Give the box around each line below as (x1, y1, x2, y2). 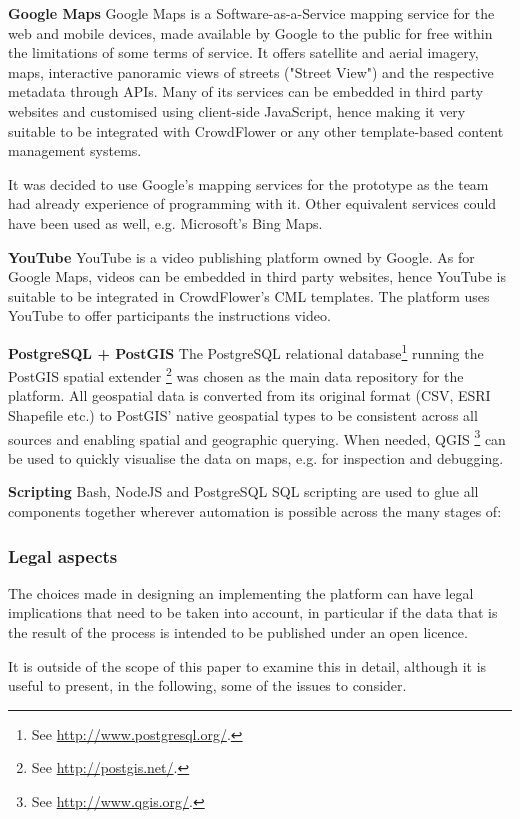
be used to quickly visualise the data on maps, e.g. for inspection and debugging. (8, 447, 504, 468)
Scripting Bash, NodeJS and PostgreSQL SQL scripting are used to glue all (8, 481, 479, 502)
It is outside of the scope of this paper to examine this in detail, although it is (8, 655, 487, 676)
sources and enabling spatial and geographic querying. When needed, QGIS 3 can (8, 425, 506, 449)
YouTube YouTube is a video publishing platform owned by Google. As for (8, 246, 475, 267)
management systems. (8, 140, 142, 161)
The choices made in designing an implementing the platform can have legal (8, 582, 474, 603)
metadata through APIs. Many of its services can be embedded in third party (8, 81, 484, 102)
